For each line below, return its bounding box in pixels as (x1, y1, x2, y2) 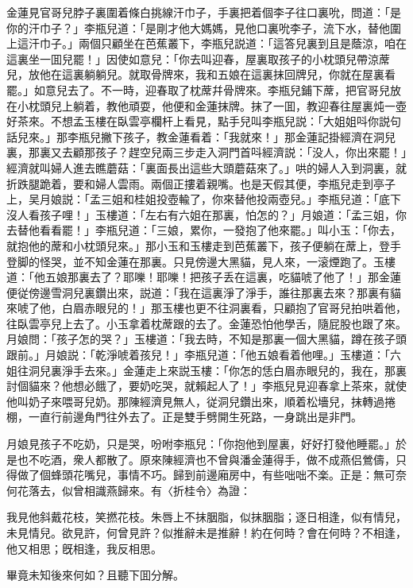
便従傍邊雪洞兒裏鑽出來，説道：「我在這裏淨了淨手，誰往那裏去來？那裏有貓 (6, 284, 401, 300)
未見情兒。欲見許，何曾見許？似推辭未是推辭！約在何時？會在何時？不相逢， (6, 524, 407, 540)
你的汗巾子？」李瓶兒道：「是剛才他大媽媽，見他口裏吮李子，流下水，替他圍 (6, 19, 401, 36)
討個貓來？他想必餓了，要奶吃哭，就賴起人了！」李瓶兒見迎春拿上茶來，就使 (6, 377, 407, 394)
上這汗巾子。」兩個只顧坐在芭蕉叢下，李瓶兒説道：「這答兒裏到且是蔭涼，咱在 (6, 35, 407, 52)
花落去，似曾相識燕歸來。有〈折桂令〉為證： (17, 482, 251, 498)
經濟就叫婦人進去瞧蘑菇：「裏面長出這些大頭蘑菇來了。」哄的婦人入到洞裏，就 (6, 159, 407, 176)
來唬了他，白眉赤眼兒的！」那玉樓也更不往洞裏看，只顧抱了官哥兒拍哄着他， (6, 300, 407, 316)
